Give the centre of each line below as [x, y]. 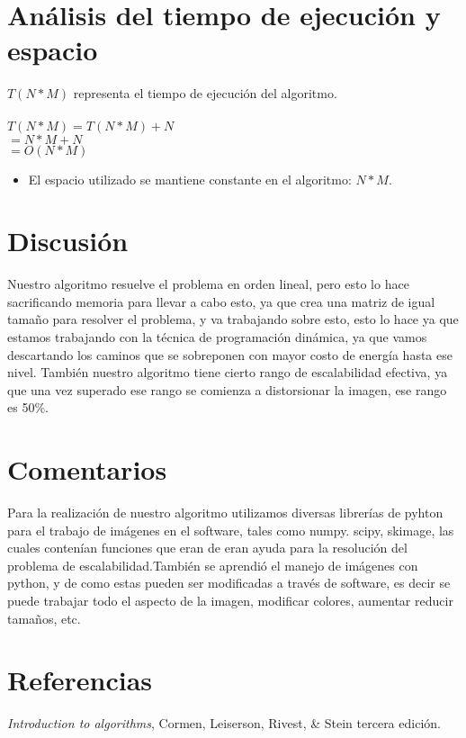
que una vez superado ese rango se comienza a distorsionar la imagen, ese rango [227, 389]
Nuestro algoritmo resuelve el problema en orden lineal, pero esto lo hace [208, 284]
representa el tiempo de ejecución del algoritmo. [205, 93]
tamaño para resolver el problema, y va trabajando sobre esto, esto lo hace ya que [233, 319]
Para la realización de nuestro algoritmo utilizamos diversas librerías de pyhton [225, 513]
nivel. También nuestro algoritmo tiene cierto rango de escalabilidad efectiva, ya [228, 372]
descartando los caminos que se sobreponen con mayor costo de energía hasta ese [230, 354]
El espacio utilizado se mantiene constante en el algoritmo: [190, 179]
